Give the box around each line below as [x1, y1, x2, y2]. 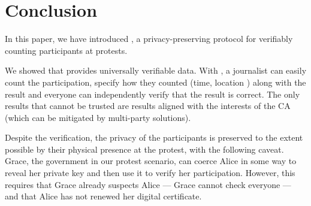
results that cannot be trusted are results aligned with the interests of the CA [5, 99, 291, 112]
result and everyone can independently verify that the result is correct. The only [5, 87, 300, 100]
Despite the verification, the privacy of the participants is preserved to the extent [5, 131, 303, 144]
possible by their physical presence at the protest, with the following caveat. [5, 143, 284, 155]
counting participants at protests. [5, 44, 128, 56]
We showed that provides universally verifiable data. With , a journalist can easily [5, 64, 307, 77]
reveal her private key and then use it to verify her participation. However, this [5, 166, 295, 179]
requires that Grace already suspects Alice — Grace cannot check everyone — [5, 178, 291, 190]
